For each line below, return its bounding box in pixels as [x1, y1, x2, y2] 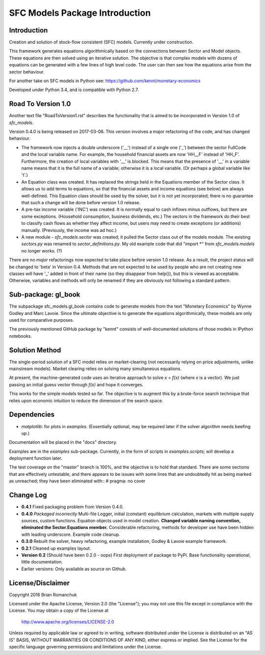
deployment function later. [9, 455, 62, 461]
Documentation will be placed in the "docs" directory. [9, 439, 117, 445]
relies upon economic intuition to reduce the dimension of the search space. [9, 398, 163, 404]
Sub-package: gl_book [9, 290, 80, 299]
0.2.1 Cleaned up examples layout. [21, 545, 91, 551]
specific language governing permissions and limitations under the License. [9, 644, 162, 650]
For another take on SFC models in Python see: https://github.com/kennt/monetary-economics [9, 78, 201, 84]
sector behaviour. [9, 69, 45, 75]
